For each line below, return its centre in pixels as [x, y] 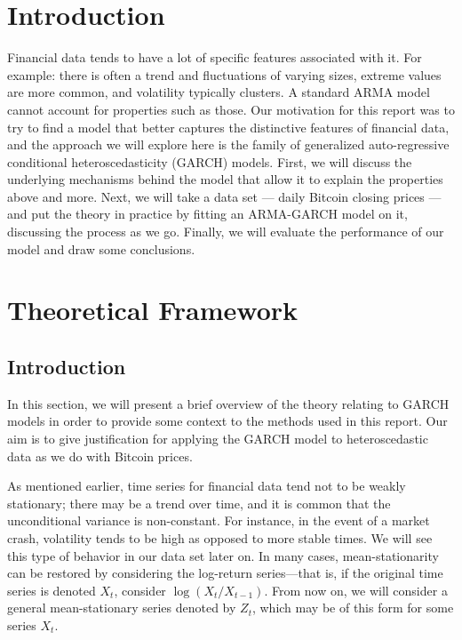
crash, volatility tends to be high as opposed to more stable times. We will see [220, 537]
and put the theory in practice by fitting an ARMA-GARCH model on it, [207, 214]
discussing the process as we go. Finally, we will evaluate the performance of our [226, 232]
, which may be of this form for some [353, 608]
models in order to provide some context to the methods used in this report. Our [227, 421]
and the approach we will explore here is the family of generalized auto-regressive [228, 144]
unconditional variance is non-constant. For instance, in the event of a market [219, 520]
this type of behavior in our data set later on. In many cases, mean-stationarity [223, 555]
